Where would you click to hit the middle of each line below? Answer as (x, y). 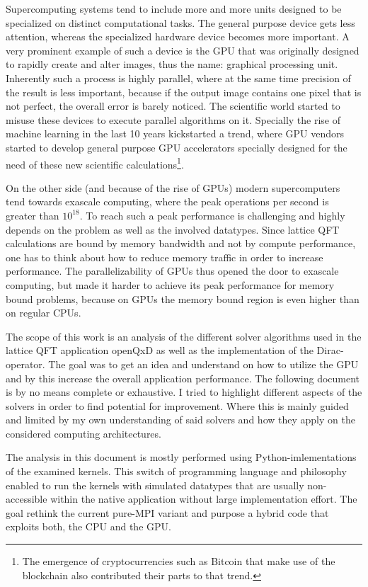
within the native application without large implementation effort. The (204, 499)
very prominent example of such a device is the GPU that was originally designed (183, 50)
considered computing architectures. (84, 433)
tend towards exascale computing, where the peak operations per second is (167, 201)
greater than (33, 215)
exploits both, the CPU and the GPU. (88, 526)
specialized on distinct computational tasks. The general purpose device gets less (180, 22)
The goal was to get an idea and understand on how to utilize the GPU (203, 364)
